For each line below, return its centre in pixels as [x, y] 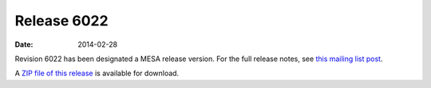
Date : [24, 44]
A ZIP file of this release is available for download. [97, 73]
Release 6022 [61, 21]
